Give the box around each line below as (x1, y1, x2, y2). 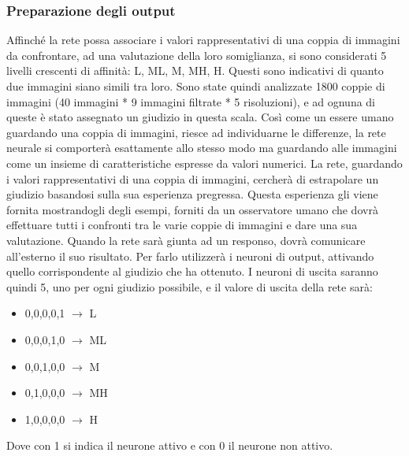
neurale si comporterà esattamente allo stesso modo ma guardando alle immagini (6, 139, 397, 156)
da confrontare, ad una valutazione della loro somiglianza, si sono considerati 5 (6, 46, 387, 63)
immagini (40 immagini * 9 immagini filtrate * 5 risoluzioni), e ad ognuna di (6, 93, 376, 109)
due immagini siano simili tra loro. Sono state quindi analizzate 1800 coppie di (6, 78, 385, 94)
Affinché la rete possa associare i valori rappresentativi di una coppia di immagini (6, 32, 400, 48)
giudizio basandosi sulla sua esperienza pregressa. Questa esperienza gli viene (6, 186, 378, 202)
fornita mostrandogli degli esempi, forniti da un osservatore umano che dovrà (6, 201, 378, 217)
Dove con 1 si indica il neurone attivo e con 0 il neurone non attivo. (6, 437, 333, 454)
